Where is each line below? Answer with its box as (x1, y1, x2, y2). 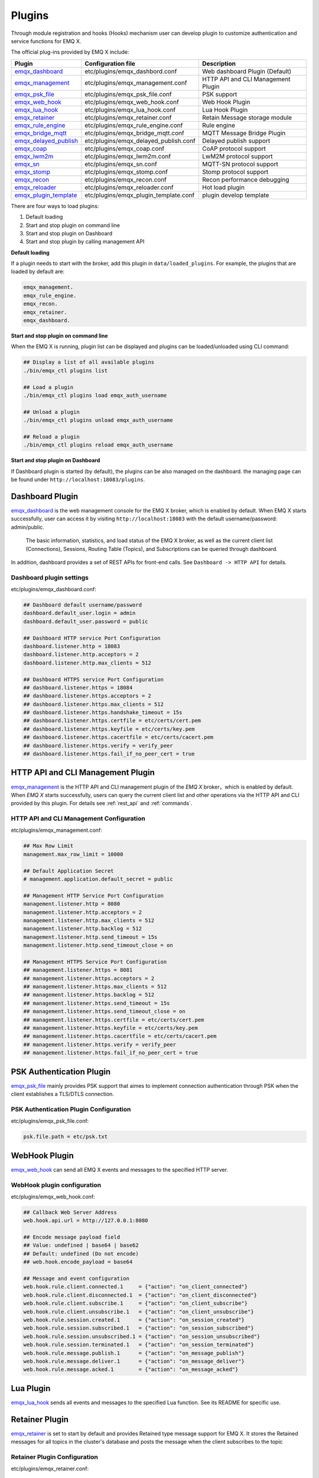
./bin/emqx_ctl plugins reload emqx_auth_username (23, 442, 174, 449)
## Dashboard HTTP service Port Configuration (23, 634, 161, 641)
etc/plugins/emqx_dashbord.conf (84, 67, 177, 75)
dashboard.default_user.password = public (23, 618, 148, 625)
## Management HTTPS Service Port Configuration (23, 958, 167, 965)
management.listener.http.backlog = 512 (23, 925, 142, 932)
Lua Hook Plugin (201, 105, 248, 114)
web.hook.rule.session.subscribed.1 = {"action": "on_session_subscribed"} (23, 1325, 254, 1331)
